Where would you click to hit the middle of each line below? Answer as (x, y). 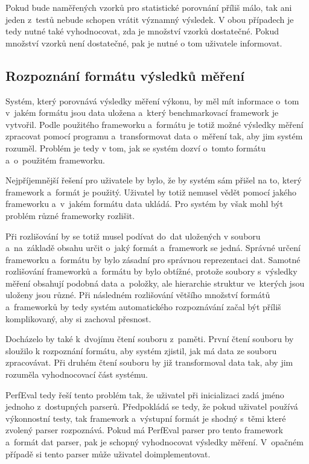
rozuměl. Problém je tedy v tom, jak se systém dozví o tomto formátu (136, 148)
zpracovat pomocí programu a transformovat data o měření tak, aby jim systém (154, 136)
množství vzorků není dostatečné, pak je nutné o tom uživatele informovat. (144, 43)
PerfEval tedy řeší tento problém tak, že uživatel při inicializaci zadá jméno (145, 394)
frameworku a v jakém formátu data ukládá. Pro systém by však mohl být (145, 204)
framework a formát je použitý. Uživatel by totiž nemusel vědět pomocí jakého (151, 192)
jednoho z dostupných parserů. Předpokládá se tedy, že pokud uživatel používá (152, 406)
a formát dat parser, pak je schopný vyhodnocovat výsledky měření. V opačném (154, 442)
